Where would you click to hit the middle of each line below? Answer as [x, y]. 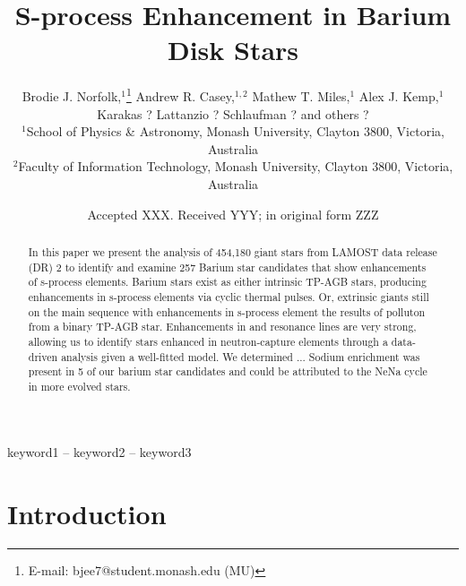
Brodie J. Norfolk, [72, 95]
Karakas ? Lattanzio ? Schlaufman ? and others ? [233, 113]
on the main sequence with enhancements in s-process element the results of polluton [227, 311]
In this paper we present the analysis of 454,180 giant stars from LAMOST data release [233, 251]
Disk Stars [233, 50]
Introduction [87, 514]
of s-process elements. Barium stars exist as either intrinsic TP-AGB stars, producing [227, 282]
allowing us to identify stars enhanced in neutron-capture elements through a [208, 341]
